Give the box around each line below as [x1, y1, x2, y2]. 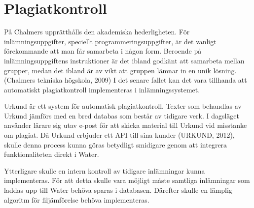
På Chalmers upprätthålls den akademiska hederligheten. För [4, 27, 190, 37]
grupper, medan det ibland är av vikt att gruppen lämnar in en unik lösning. [4, 65, 237, 75]
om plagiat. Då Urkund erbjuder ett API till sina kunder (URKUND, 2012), [4, 130, 235, 140]
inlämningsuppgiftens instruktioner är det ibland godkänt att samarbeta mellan [4, 55, 245, 65]
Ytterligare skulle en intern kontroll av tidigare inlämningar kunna [4, 165, 205, 176]
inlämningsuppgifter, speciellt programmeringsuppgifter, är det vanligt [4, 36, 217, 46]
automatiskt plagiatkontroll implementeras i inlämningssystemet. [4, 84, 200, 94]
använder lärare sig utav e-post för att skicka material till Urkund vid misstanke [4, 120, 247, 130]
